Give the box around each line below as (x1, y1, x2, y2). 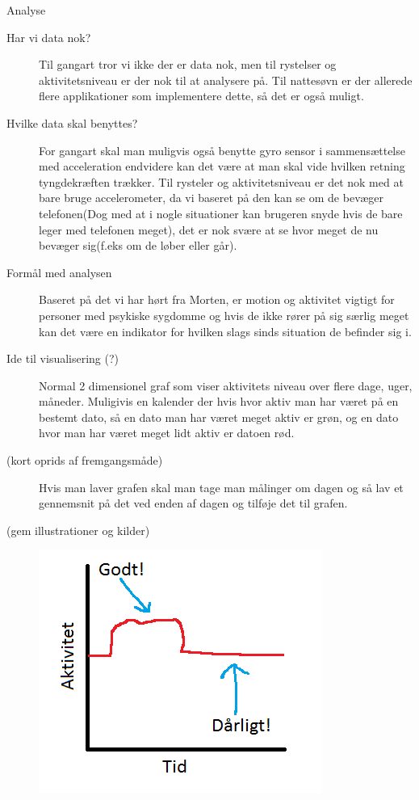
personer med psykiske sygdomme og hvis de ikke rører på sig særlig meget (39, 306, 409, 323)
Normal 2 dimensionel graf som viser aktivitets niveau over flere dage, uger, (39, 377, 413, 394)
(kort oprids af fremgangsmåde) (6, 452, 163, 469)
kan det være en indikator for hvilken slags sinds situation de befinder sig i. (39, 322, 412, 339)
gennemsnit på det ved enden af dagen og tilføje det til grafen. (39, 495, 348, 512)
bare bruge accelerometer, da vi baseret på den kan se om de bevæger (39, 189, 383, 206)
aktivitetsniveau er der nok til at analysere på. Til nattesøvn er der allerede (39, 71, 413, 88)
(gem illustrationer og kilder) (6, 521, 150, 538)
